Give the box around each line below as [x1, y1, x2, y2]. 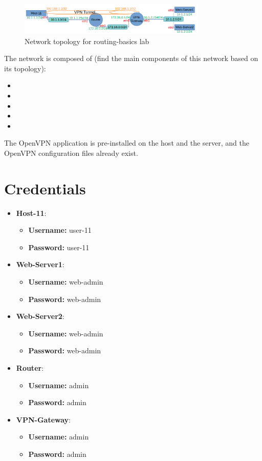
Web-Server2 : [16, 311, 64, 322]
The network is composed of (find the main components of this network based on [4, 53, 258, 64]
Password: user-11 [28, 242, 90, 252]
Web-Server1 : [16, 259, 64, 270]
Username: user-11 [28, 225, 92, 235]
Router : [16, 362, 44, 373]
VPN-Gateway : [16, 414, 71, 425]
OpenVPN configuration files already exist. [4, 147, 138, 158]
